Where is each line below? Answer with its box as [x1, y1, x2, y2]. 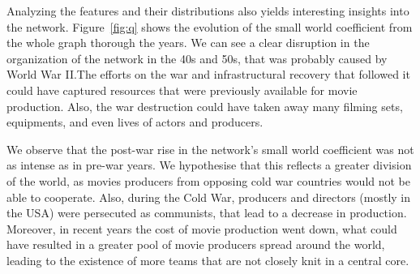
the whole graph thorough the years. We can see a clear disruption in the [6, 34, 370, 51]
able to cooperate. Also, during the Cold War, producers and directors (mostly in [6, 188, 411, 205]
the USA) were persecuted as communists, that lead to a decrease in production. [6, 204, 407, 221]
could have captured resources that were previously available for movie [6, 81, 358, 98]
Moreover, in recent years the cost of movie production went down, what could [6, 220, 397, 237]
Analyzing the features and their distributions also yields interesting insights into [6, 2, 409, 19]
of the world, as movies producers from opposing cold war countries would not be [6, 172, 411, 189]
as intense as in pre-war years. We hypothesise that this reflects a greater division [6, 156, 412, 173]
